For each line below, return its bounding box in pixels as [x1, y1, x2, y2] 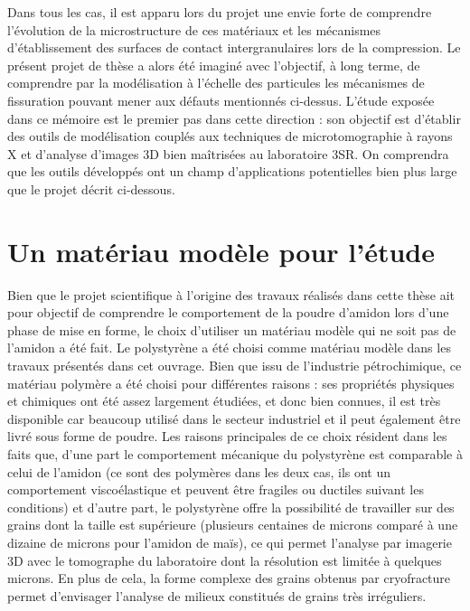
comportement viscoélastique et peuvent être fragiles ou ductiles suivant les [7, 480, 424, 499]
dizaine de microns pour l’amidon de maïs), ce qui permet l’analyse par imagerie [7, 532, 452, 551]
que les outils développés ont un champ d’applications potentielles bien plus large [7, 162, 457, 181]
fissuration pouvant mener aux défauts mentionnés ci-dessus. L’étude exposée [7, 90, 435, 109]
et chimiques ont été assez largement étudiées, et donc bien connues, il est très [7, 391, 441, 410]
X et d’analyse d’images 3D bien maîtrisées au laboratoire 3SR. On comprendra [7, 144, 449, 163]
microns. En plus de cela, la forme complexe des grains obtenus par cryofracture [7, 569, 451, 587]
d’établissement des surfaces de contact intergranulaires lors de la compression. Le [7, 38, 461, 57]
